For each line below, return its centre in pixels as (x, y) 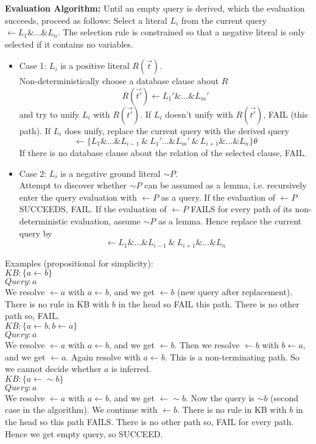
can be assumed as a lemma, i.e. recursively (226, 185)
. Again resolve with (103, 356)
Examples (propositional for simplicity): (79, 263)
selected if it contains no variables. (69, 44)
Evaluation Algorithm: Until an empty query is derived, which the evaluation (155, 8)
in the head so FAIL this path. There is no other (209, 303)
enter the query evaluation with (78, 197)
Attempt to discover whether (73, 185)
